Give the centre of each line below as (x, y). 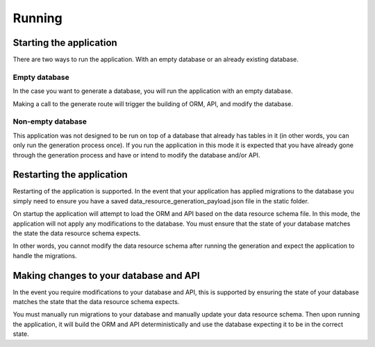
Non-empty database (50, 121)
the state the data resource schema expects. (77, 233)
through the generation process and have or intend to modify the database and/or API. (136, 155)
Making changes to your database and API (107, 275)
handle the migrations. (45, 255)
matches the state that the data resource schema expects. (96, 302)
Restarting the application (70, 175)
